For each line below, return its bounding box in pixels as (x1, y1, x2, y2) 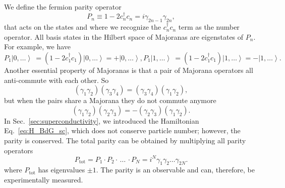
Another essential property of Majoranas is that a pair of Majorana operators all (4, 64, 253, 75)
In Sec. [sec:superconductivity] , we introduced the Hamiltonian (4, 115, 199, 126)
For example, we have (4, 41, 71, 52)
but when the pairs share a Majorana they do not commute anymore (4, 95, 216, 106)
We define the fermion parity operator (4, 2, 122, 12)
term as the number (178, 22, 240, 32)
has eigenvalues (38, 164, 85, 175)
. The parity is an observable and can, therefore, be (96, 164, 255, 175)
